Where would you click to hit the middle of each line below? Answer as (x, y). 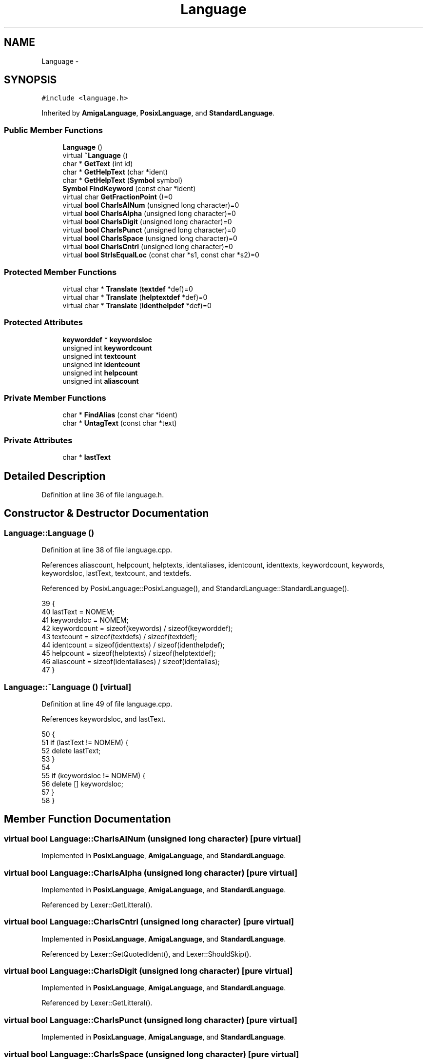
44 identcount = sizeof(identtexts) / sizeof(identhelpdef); (133, 645)
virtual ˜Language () (95, 156)
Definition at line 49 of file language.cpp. (107, 704)
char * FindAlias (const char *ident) (120, 415)
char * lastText (87, 457)
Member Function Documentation (87, 819)
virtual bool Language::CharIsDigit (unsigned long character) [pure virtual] (148, 971)
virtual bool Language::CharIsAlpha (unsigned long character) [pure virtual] (151, 873)
